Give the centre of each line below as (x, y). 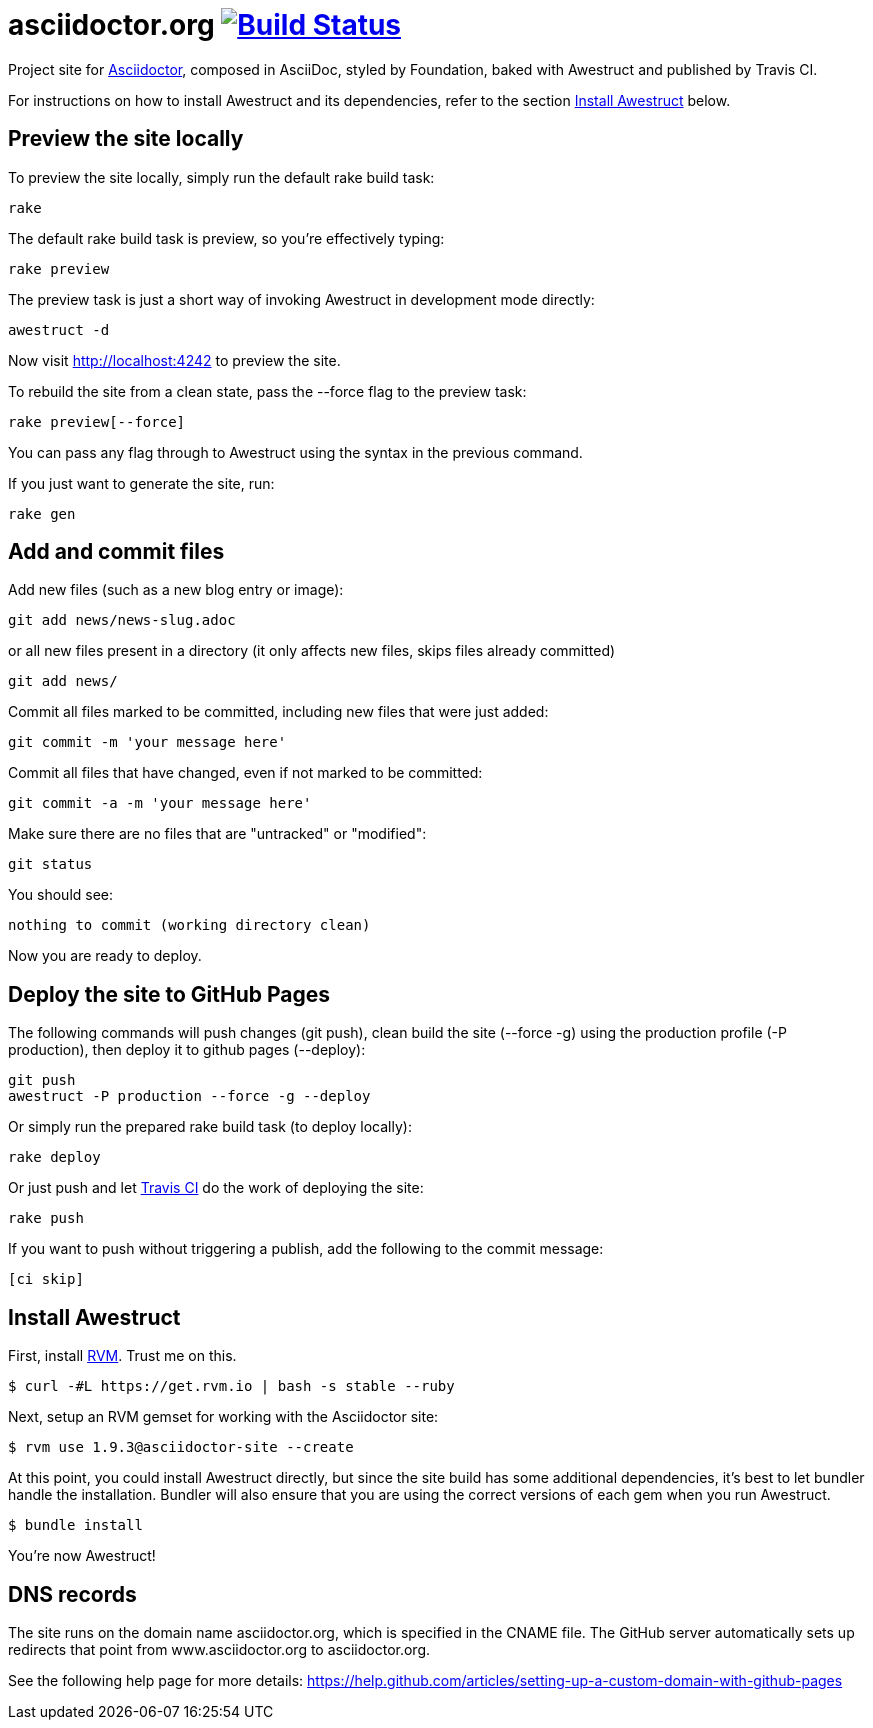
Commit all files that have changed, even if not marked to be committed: (245, 773)
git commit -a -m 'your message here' (160, 803)
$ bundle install (75, 1525)
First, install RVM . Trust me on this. (122, 1356)
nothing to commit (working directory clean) (189, 925)
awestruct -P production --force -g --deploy (189, 1096)
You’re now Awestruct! (82, 1556)
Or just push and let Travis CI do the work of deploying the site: (216, 1188)
